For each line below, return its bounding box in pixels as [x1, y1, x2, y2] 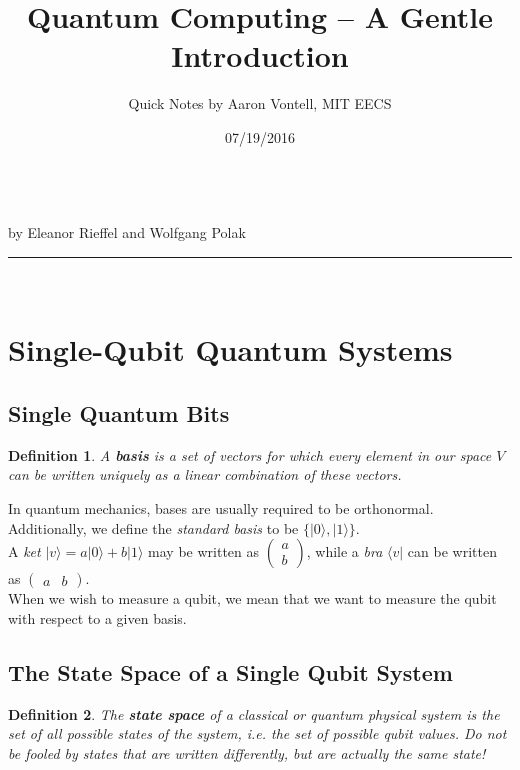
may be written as [148, 541, 260, 562]
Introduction [171, 35, 349, 76]
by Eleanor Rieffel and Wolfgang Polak [8, 222, 246, 243]
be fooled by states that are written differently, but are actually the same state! [8, 742, 486, 763]
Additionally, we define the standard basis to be [8, 517, 299, 538]
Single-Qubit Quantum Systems [8, 329, 453, 370]
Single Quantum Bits [8, 398, 230, 429]
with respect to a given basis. [8, 607, 187, 628]
